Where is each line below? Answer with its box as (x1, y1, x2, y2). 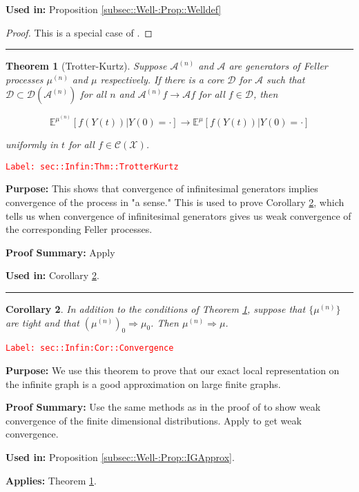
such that (266, 72, 305, 86)
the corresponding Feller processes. (6, 222, 153, 236)
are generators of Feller (229, 59, 328, 73)
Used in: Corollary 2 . (6, 268, 99, 283)
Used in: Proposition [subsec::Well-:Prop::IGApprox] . (6, 450, 235, 464)
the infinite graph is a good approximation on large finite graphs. (6, 376, 281, 391)
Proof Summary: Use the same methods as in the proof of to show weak (6, 400, 321, 414)
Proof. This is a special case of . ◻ (6, 25, 153, 39)
